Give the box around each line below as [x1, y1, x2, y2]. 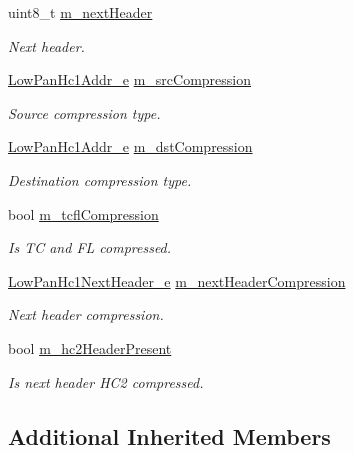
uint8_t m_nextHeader [8, 2, 153, 22]
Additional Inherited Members [8, 420, 331, 451]
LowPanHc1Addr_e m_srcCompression [8, 69, 252, 90]
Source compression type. [8, 102, 161, 123]
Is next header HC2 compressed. [8, 371, 204, 392]
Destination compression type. [8, 169, 192, 190]
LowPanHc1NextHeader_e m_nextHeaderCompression [8, 270, 346, 291]
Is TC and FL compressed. [8, 237, 172, 258]
